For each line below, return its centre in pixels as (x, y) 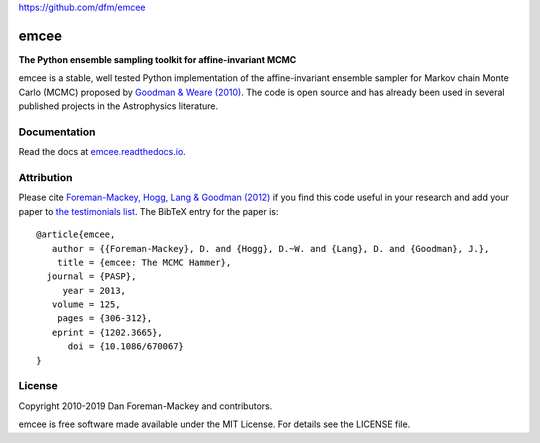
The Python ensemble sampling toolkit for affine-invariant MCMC (157, 59)
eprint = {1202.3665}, (107, 332)
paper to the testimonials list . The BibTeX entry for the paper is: (148, 211)
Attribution (45, 177)
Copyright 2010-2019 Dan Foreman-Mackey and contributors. (145, 406)
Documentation (57, 132)
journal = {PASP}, (91, 276)
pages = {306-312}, (104, 318)
